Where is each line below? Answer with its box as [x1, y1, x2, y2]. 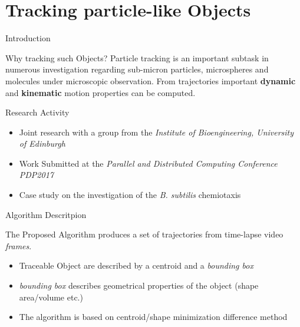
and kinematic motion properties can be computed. [5, 86, 196, 98]
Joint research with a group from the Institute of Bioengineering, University [19, 125, 294, 138]
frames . [5, 239, 32, 252]
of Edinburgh [19, 137, 65, 150]
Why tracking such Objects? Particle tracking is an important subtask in [5, 51, 269, 64]
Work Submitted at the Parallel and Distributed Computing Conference [19, 157, 278, 169]
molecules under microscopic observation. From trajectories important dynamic [5, 74, 296, 87]
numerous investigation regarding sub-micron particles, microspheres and [5, 63, 269, 75]
